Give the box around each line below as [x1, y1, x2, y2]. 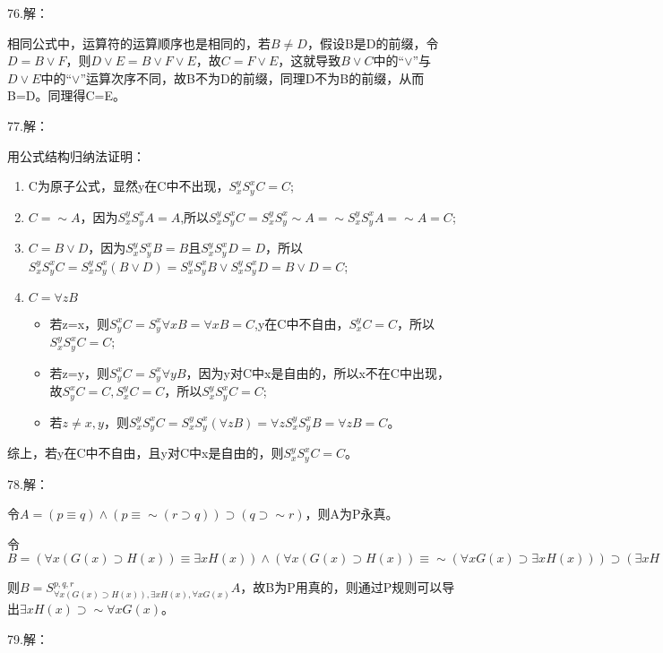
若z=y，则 [49, 363, 110, 382]
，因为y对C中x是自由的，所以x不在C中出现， [185, 363, 450, 382]
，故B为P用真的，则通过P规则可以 [240, 578, 443, 597]
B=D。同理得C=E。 [7, 86, 126, 105]
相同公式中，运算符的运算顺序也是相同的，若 [7, 33, 271, 52]
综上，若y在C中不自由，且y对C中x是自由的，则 [7, 443, 284, 462]
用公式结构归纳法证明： [7, 146, 145, 165]
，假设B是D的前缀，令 [306, 33, 439, 52]
